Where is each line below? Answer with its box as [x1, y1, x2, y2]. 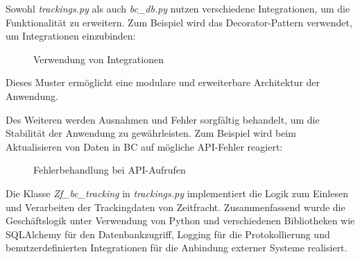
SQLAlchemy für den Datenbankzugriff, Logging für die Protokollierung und [6, 226, 330, 241]
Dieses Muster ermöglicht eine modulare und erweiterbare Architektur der [6, 75, 320, 90]
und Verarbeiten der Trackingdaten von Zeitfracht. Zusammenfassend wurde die [6, 199, 345, 214]
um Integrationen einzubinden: [6, 28, 136, 43]
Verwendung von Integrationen [33, 51, 164, 66]
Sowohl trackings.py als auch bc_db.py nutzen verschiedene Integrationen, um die [6, 1, 350, 15]
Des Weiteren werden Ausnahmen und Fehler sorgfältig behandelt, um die [6, 112, 320, 126]
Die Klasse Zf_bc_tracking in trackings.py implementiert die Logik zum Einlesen [6, 185, 348, 200]
